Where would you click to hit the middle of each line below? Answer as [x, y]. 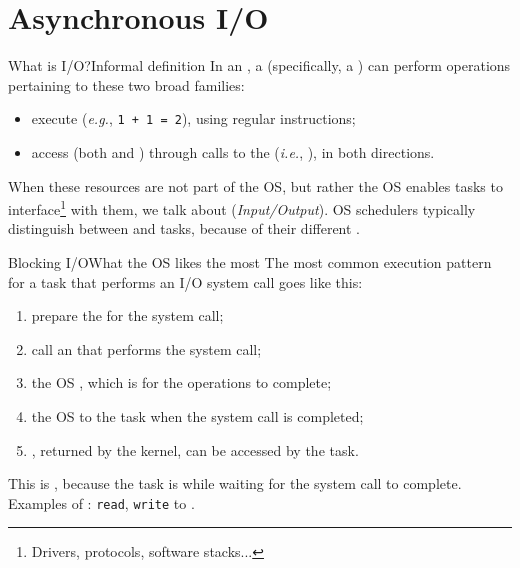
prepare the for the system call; [127, 315]
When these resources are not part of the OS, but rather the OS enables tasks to [255, 185]
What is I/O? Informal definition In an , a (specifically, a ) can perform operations [259, 65]
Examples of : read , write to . [101, 502]
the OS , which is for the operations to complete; [181, 382]
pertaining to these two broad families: [126, 84]
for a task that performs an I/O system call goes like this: [185, 281]
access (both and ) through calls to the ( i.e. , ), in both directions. [233, 151]
